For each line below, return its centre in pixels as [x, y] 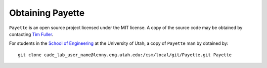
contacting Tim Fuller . [31, 34]
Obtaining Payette [47, 13]
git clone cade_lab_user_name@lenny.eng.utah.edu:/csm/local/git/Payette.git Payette [125, 55]
